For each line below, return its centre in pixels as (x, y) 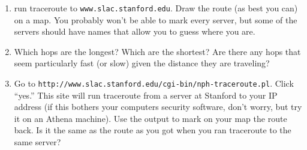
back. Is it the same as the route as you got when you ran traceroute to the (153, 130)
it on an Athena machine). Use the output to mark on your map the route (151, 118)
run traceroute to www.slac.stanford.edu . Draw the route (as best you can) (156, 8)
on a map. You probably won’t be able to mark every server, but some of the (156, 19)
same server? (37, 142)
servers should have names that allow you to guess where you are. (135, 31)
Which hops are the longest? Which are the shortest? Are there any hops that (157, 51)
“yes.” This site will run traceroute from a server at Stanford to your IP (146, 95)
